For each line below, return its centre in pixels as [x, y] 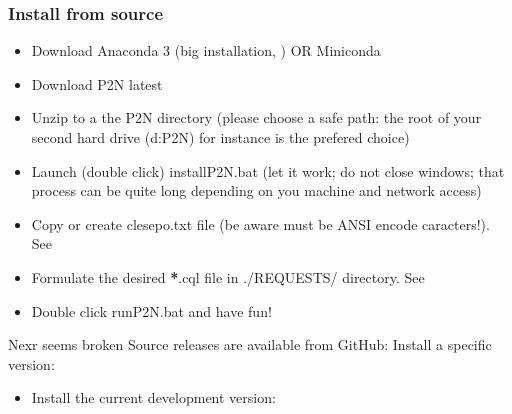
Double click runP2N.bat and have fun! [151, 310]
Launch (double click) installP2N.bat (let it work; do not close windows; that [268, 170]
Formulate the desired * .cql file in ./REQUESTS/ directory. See [228, 276]
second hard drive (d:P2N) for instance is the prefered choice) [220, 137]
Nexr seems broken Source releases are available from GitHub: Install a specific [250, 344]
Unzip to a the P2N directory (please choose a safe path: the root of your [256, 117]
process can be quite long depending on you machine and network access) [256, 190]
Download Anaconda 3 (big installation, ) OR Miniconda [206, 50]
